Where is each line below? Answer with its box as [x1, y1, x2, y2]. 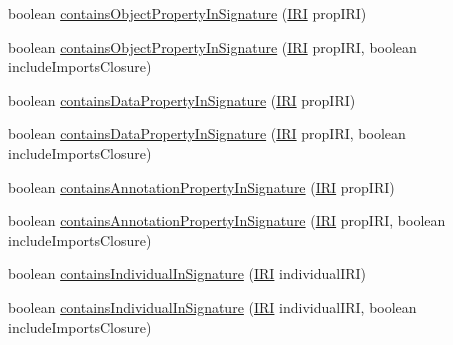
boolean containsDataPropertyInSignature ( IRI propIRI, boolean [8, 123, 406, 144]
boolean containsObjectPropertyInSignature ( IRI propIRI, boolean [8, 36, 417, 57]
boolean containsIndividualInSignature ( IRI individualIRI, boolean [8, 296, 417, 317]
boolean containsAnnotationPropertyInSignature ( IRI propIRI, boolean [8, 210, 446, 231]
